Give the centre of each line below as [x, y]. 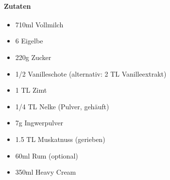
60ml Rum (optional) [47, 155]
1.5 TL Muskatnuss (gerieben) [60, 139]
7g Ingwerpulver [39, 123]
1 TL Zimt [31, 90]
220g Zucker [33, 57]
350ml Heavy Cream [46, 172]
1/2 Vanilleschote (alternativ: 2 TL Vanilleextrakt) [91, 73]
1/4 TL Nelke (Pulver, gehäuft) [62, 106]
